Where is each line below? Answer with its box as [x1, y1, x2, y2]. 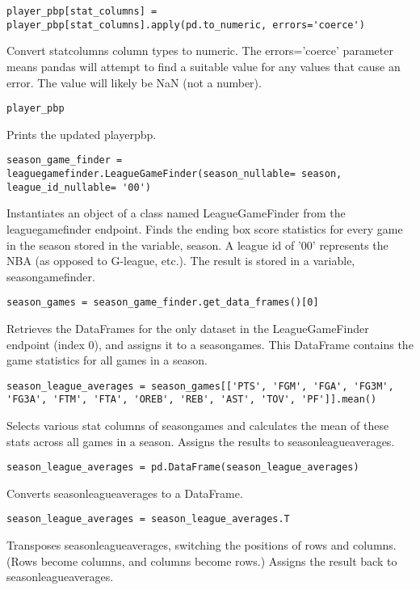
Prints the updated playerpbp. [6, 125, 157, 142]
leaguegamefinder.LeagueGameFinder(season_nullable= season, [6, 168, 342, 179]
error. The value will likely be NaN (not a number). [6, 74, 262, 91]
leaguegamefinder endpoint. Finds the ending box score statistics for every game [6, 220, 403, 237]
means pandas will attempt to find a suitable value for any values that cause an [6, 57, 401, 74]
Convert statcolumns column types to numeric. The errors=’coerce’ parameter [6, 42, 393, 59]
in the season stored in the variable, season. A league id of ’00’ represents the [6, 236, 388, 253]
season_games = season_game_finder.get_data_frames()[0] [6, 297, 319, 309]
